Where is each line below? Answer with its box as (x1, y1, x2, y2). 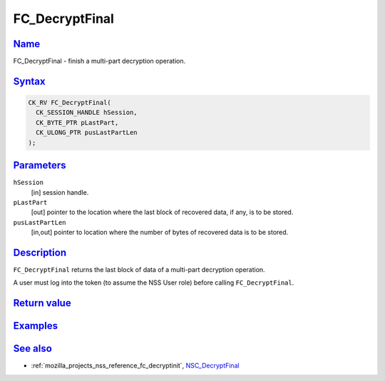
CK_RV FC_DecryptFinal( (28, 98, 112, 107)
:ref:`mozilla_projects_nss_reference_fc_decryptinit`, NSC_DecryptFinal (31, 361, 240, 370)
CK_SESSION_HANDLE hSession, (36, 108, 138, 117)
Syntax (13, 75, 46, 87)
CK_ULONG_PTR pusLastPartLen (36, 128, 138, 137)
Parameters (13, 159, 66, 171)
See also (13, 342, 53, 355)
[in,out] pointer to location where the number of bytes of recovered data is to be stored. (31, 228, 289, 237)
